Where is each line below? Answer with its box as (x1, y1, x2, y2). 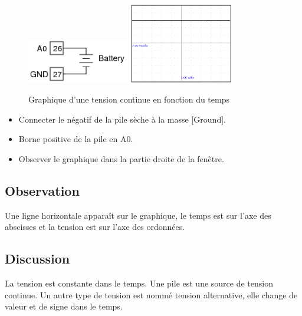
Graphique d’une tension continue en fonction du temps (28, 93, 229, 106)
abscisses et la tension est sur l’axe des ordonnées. (5, 220, 185, 233)
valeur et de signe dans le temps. (5, 300, 123, 312)
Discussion (5, 249, 70, 268)
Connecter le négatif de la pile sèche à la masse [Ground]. (18, 113, 226, 125)
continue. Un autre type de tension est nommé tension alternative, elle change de (5, 288, 298, 301)
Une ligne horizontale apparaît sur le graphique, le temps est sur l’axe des (5, 209, 271, 221)
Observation (5, 181, 80, 199)
